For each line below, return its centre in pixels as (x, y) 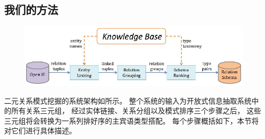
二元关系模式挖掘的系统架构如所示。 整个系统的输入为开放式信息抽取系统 (128, 100)
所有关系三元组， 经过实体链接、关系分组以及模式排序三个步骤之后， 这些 (136, 111)
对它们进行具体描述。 (40, 131)
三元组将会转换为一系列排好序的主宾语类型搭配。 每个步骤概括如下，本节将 (131, 120)
